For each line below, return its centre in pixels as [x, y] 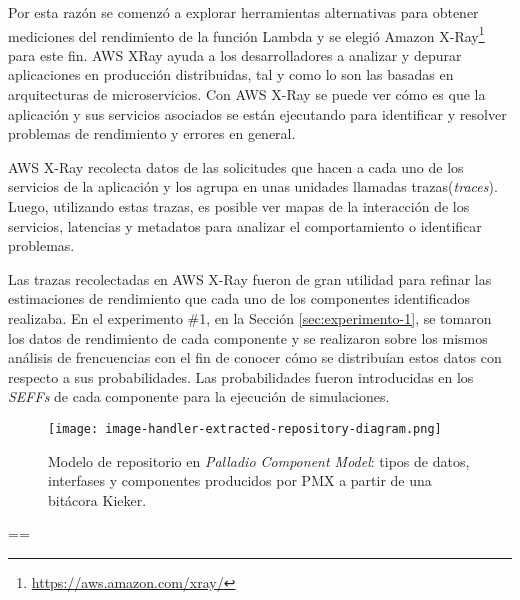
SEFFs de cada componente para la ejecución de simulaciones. [199, 396]
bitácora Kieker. [97, 499]
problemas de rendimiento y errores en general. [152, 133]
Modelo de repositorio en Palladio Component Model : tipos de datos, [259, 460]
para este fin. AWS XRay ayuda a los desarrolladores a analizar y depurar [235, 54]
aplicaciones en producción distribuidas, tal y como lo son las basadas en [231, 74]
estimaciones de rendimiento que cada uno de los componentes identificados [239, 298]
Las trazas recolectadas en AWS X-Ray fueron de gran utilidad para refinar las [250, 278]
